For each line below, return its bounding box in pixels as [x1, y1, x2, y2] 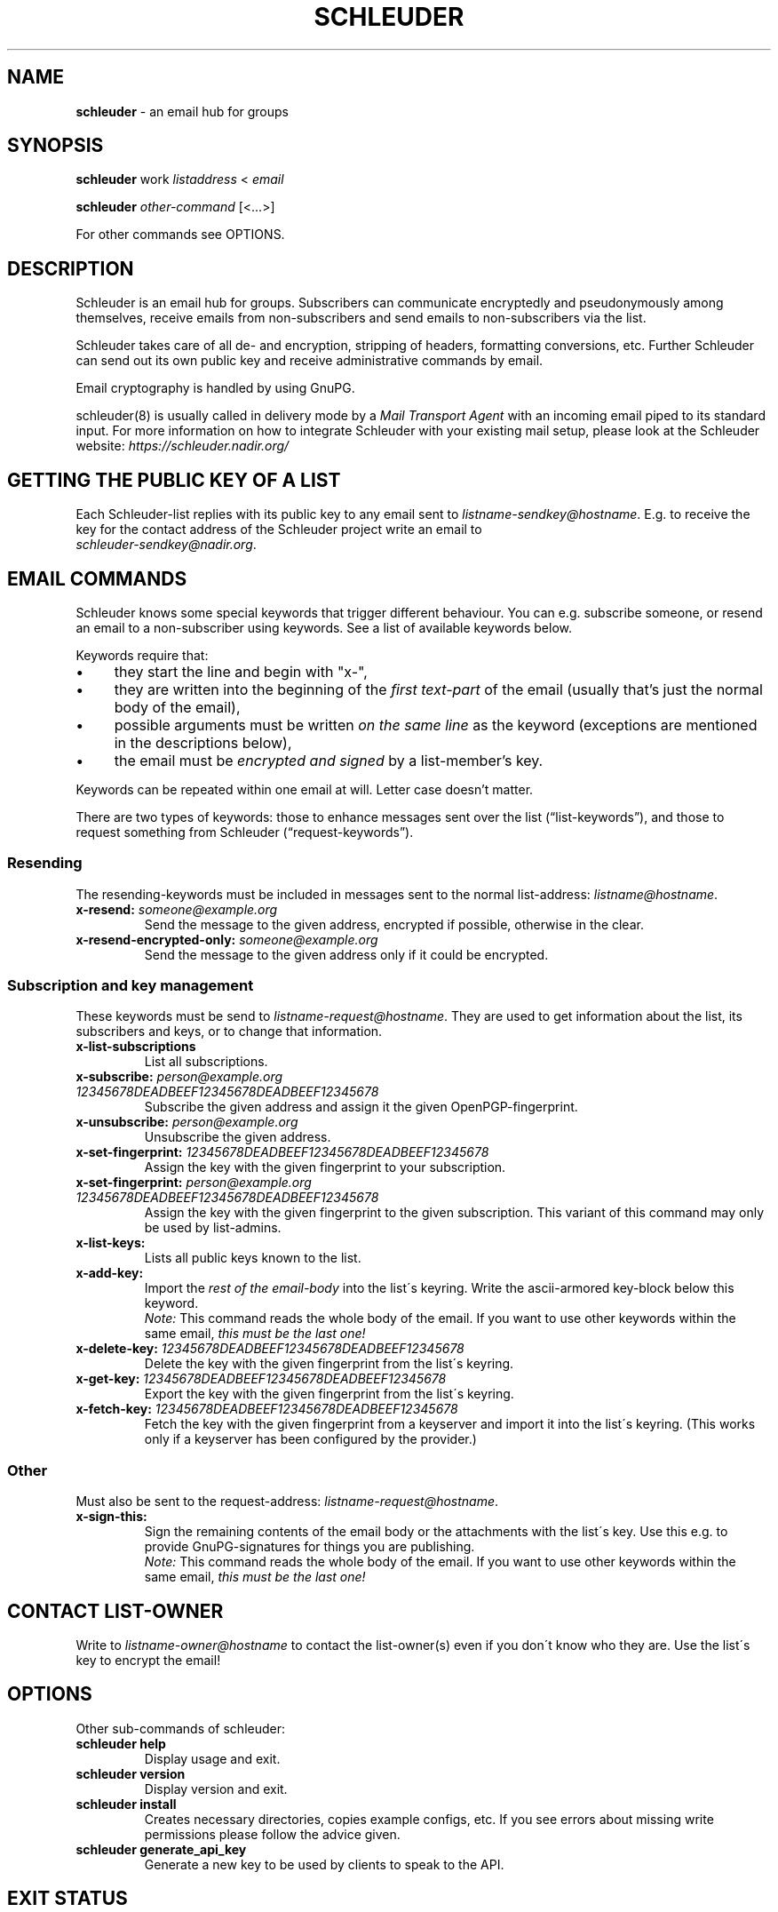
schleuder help [75, 1735, 166, 1751]
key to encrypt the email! [75, 1653, 221, 1669]
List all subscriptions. [144, 1054, 268, 1070]
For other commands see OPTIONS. [75, 227, 285, 243]
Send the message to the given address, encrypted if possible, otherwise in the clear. [144, 916, 644, 932]
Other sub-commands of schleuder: [75, 1720, 286, 1736]
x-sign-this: [75, 1509, 147, 1525]
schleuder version [75, 1765, 186, 1781]
